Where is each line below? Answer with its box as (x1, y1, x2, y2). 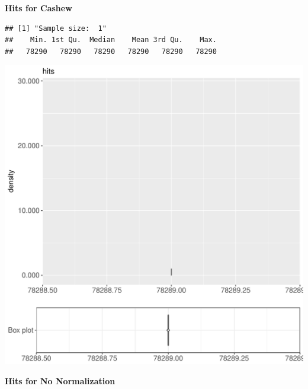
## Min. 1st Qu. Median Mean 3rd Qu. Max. (5, 36, 217, 44)
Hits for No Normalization (5, 374, 115, 387)
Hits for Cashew (5, 2, 72, 14)
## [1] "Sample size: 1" (5, 24, 107, 33)
